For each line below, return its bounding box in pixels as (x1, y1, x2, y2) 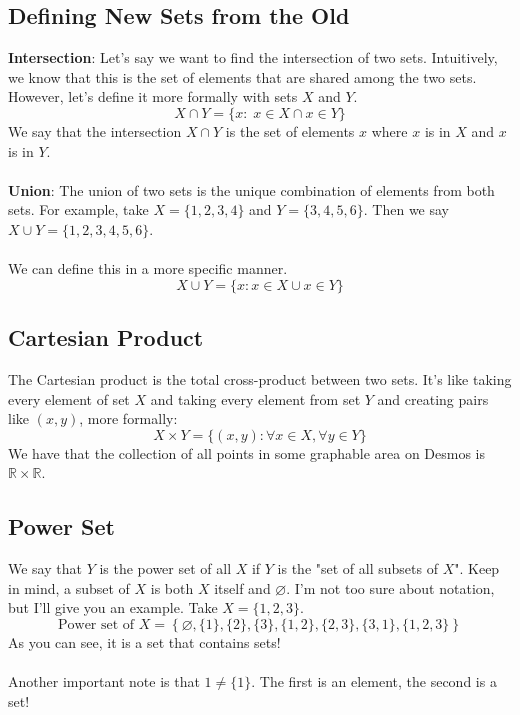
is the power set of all (99, 558, 232, 579)
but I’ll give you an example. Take (8, 597, 218, 618)
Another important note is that (8, 671, 200, 692)
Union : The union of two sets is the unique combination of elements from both (8, 179, 495, 200)
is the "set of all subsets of (277, 558, 438, 579)
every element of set (8, 388, 130, 409)
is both (150, 577, 194, 598)
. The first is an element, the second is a (251, 671, 497, 692)
